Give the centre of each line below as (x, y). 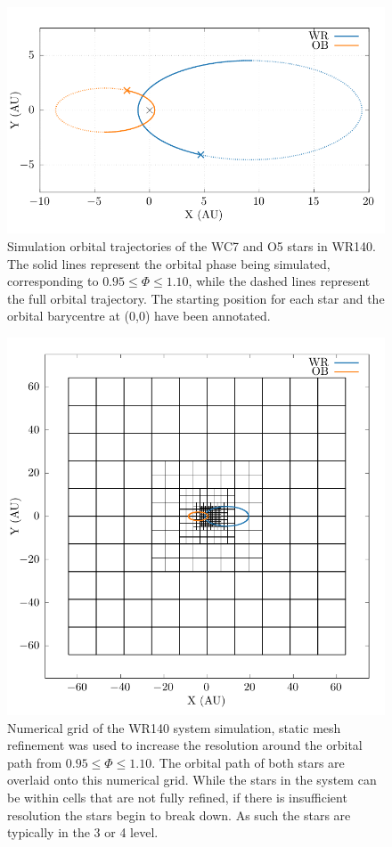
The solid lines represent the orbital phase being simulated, (169, 263)
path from (35, 762)
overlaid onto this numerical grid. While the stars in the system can (192, 780)
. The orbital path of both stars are (248, 762)
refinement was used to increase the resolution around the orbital (185, 745)
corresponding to (53, 281)
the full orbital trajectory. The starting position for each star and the (196, 298)
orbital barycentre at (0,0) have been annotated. (139, 316)
